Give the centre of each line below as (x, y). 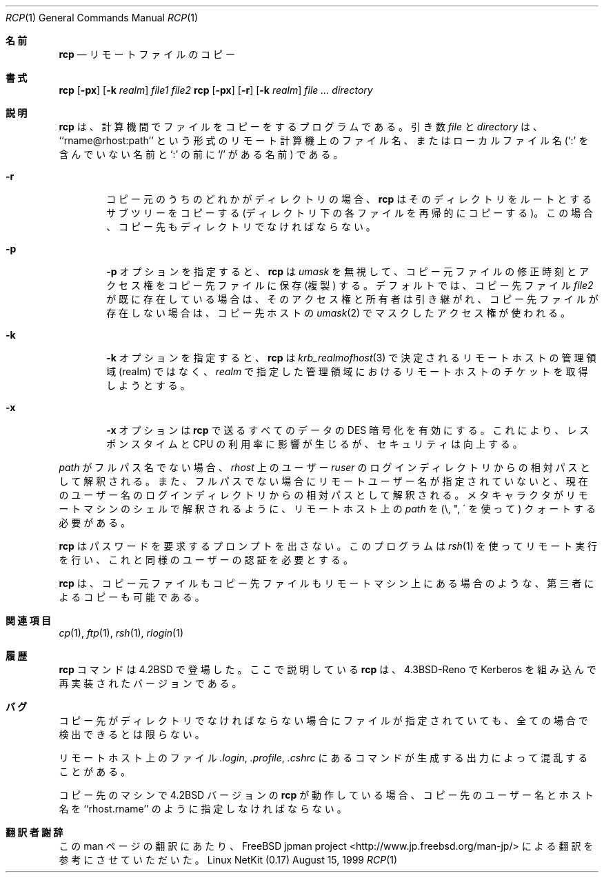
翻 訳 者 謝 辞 (34, 832)
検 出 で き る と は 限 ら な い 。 (132, 734)
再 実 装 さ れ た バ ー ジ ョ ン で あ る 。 (150, 683)
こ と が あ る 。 (95, 771)
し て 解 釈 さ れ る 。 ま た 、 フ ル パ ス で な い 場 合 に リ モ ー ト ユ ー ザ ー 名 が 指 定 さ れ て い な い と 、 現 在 (323, 481)
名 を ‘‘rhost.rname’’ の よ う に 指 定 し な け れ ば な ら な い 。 (203, 809)
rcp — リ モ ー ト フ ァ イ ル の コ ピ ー (147, 54)
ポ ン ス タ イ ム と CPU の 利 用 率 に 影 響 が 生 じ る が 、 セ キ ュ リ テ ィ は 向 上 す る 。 (314, 444)
